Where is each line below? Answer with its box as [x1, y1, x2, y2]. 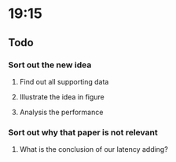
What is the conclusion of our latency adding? [19, 145, 169, 154]
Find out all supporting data [19, 77, 109, 86]
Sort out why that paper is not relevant [8, 127, 159, 138]
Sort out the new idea [8, 59, 92, 70]
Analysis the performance [19, 107, 104, 117]
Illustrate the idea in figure [19, 92, 104, 102]
